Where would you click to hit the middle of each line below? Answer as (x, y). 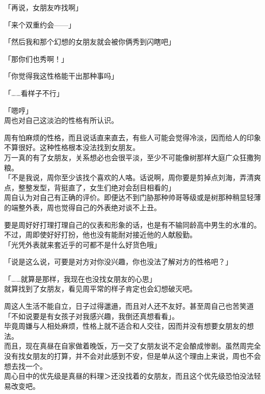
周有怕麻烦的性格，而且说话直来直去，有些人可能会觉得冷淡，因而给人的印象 (132, 137)
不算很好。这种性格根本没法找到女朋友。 (72, 147)
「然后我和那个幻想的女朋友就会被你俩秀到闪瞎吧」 (90, 42)
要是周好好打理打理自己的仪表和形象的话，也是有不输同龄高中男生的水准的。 (132, 224)
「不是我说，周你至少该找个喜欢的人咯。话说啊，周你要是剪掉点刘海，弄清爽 (132, 177)
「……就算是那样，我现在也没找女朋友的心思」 (80, 278)
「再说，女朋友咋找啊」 (43, 7)
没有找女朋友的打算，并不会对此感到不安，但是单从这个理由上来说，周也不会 (132, 356)
